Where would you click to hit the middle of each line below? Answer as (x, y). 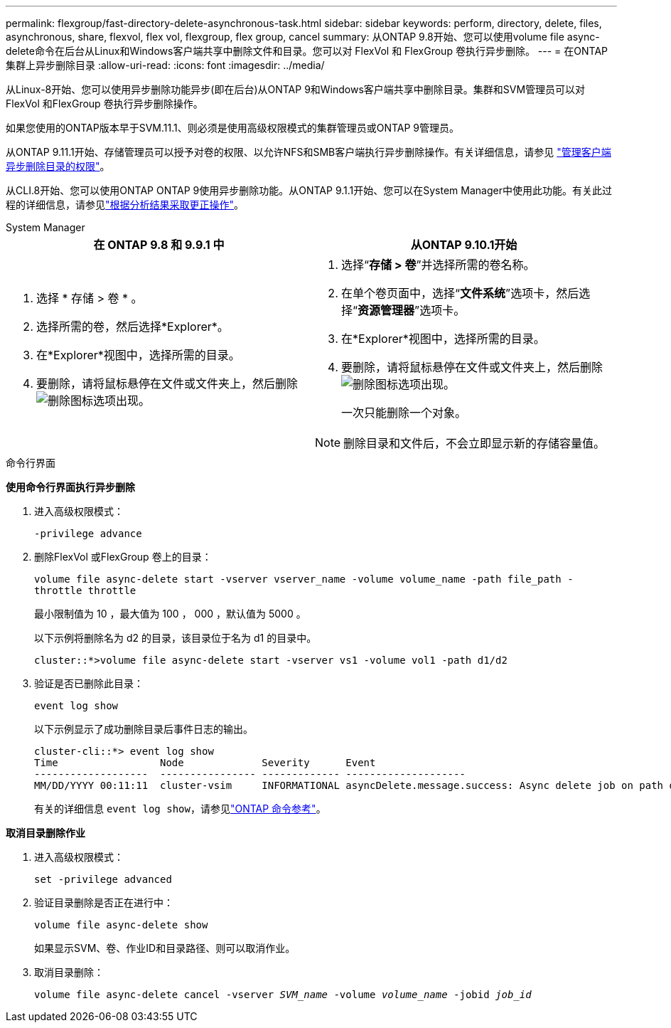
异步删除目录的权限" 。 (58, 166)
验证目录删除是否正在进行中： (104, 902)
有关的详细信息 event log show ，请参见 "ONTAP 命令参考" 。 (180, 809)
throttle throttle (85, 590)
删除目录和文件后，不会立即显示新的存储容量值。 (474, 443)
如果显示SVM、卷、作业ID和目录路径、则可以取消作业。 (165, 948)
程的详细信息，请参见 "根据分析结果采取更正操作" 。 (125, 205)
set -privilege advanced (103, 879)
